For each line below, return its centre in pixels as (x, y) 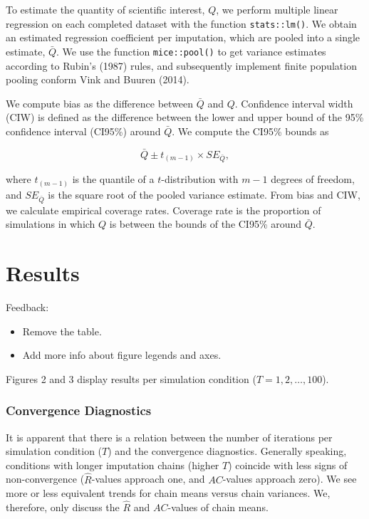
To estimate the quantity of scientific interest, (105, 9)
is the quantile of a (113, 179)
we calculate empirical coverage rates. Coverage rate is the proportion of (163, 210)
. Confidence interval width (294, 103)
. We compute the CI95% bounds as (250, 131)
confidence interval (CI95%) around (83, 131)
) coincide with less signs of (288, 465)
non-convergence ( (45, 479)
